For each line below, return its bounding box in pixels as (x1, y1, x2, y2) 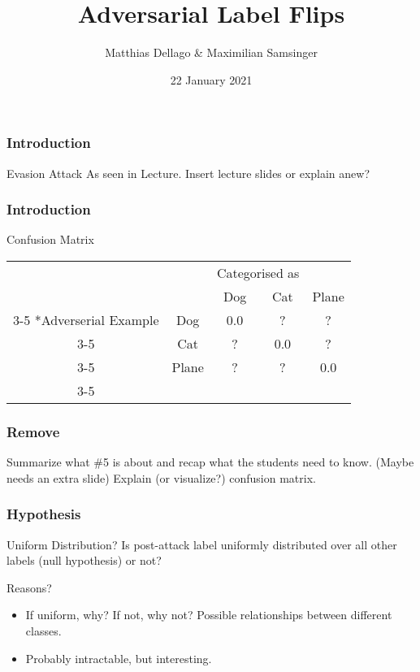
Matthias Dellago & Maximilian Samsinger (105, 44, 318, 61)
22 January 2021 (170, 71, 253, 88)
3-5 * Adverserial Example (13, 310, 159, 330)
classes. (25, 622, 62, 639)
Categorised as (216, 263, 300, 283)
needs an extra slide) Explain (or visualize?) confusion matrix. (6, 469, 316, 486)
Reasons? (6, 579, 52, 596)
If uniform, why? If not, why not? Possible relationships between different (25, 606, 392, 623)
